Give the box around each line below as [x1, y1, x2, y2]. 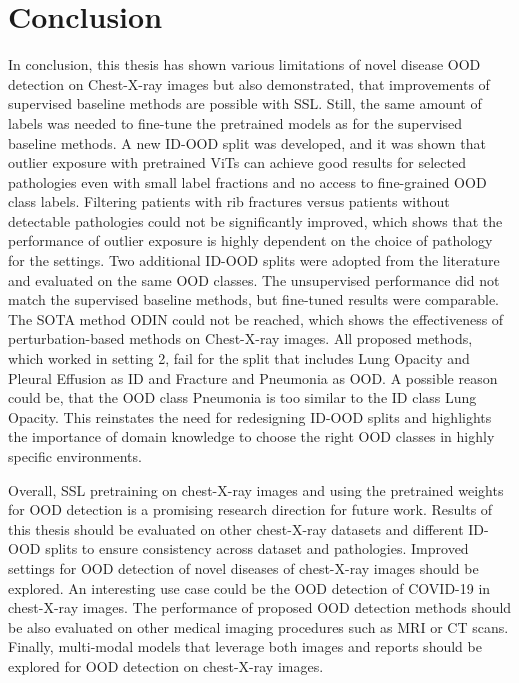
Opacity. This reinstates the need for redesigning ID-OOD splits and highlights [8, 406, 492, 427]
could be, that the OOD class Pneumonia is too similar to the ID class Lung [8, 387, 477, 408]
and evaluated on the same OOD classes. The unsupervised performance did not [8, 269, 500, 290]
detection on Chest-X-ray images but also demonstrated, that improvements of [8, 73, 490, 94]
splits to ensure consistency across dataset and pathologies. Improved [45, 538, 469, 559]
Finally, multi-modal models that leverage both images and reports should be [8, 636, 482, 657]
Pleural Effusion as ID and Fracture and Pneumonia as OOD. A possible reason [8, 367, 498, 388]
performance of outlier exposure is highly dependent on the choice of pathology [8, 230, 493, 251]
